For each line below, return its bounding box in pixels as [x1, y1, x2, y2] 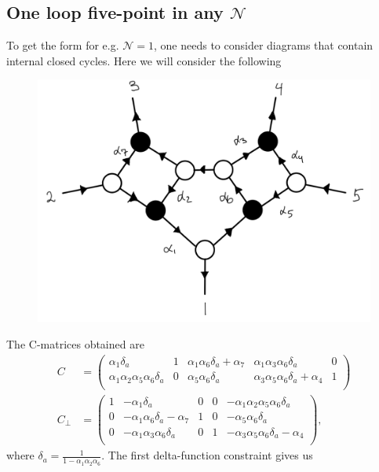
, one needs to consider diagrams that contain [154, 37, 374, 53]
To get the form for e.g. [6, 37, 119, 53]
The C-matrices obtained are [6, 336, 144, 352]
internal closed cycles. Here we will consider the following [6, 52, 282, 68]
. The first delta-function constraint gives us [101, 447, 313, 463]
